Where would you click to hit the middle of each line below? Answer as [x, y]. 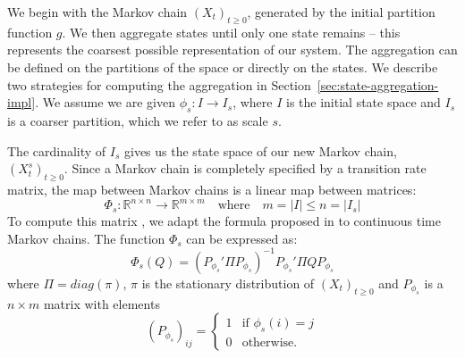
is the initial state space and [363, 102]
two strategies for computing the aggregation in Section [159, 84]
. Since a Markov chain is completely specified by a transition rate [245, 168]
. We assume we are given [105, 102]
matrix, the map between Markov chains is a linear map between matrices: [212, 189]
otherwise [268, 343]
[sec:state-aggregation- [378, 84]
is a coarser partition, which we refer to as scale [138, 120]
